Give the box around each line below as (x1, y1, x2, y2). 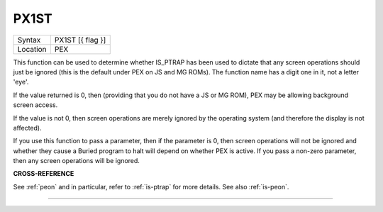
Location (17, 44, 47, 54)
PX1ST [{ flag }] (54, 35, 106, 45)
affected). (13, 123, 42, 132)
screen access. (13, 101, 58, 109)
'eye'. (13, 78, 29, 87)
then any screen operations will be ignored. (13, 157, 140, 165)
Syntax (17, 35, 41, 45)
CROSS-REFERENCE (13, 169, 74, 178)
